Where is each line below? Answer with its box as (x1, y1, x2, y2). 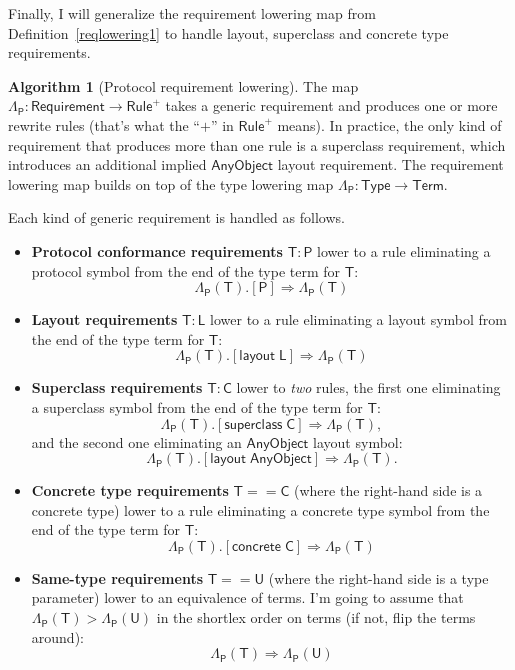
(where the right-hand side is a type (268, 567, 489, 588)
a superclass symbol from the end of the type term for (31, 396, 363, 417)
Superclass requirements (31, 377, 203, 398)
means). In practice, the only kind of (277, 114, 502, 135)
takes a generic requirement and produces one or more (165, 95, 498, 116)
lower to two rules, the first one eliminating (236, 377, 501, 398)
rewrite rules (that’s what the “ (8, 114, 200, 135)
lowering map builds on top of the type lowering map (8, 173, 334, 194)
